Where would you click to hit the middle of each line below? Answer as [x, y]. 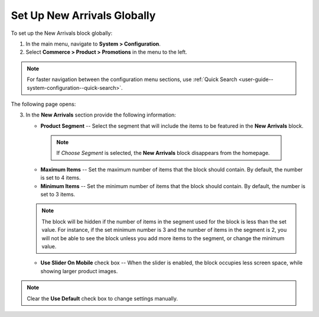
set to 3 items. [58, 195]
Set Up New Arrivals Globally [83, 15]
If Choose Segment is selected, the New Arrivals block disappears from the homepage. [163, 153]
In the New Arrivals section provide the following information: [101, 115]
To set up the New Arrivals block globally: [61, 33]
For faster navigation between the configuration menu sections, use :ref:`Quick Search [132, 79]
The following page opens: [43, 104]
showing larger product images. [79, 271]
